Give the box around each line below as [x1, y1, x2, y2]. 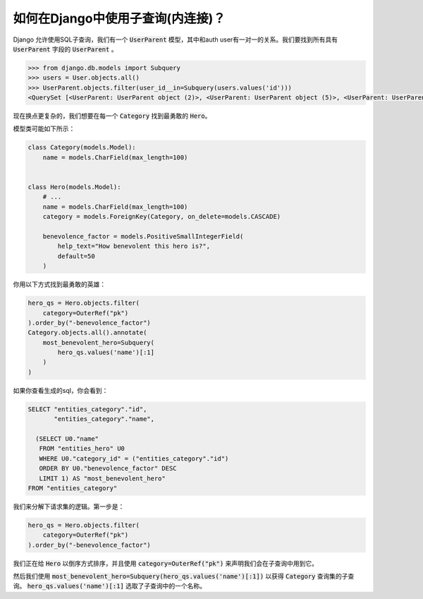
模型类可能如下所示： [13, 124, 75, 133]
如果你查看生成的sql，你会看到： [13, 386, 109, 394]
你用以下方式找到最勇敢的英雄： [13, 280, 106, 289]
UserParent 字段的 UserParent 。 [13, 44, 118, 53]
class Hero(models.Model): [27, 183, 121, 191]
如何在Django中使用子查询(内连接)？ [13, 11, 226, 26]
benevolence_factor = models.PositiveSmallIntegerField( [42, 232, 244, 240]
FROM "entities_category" [27, 484, 118, 492]
